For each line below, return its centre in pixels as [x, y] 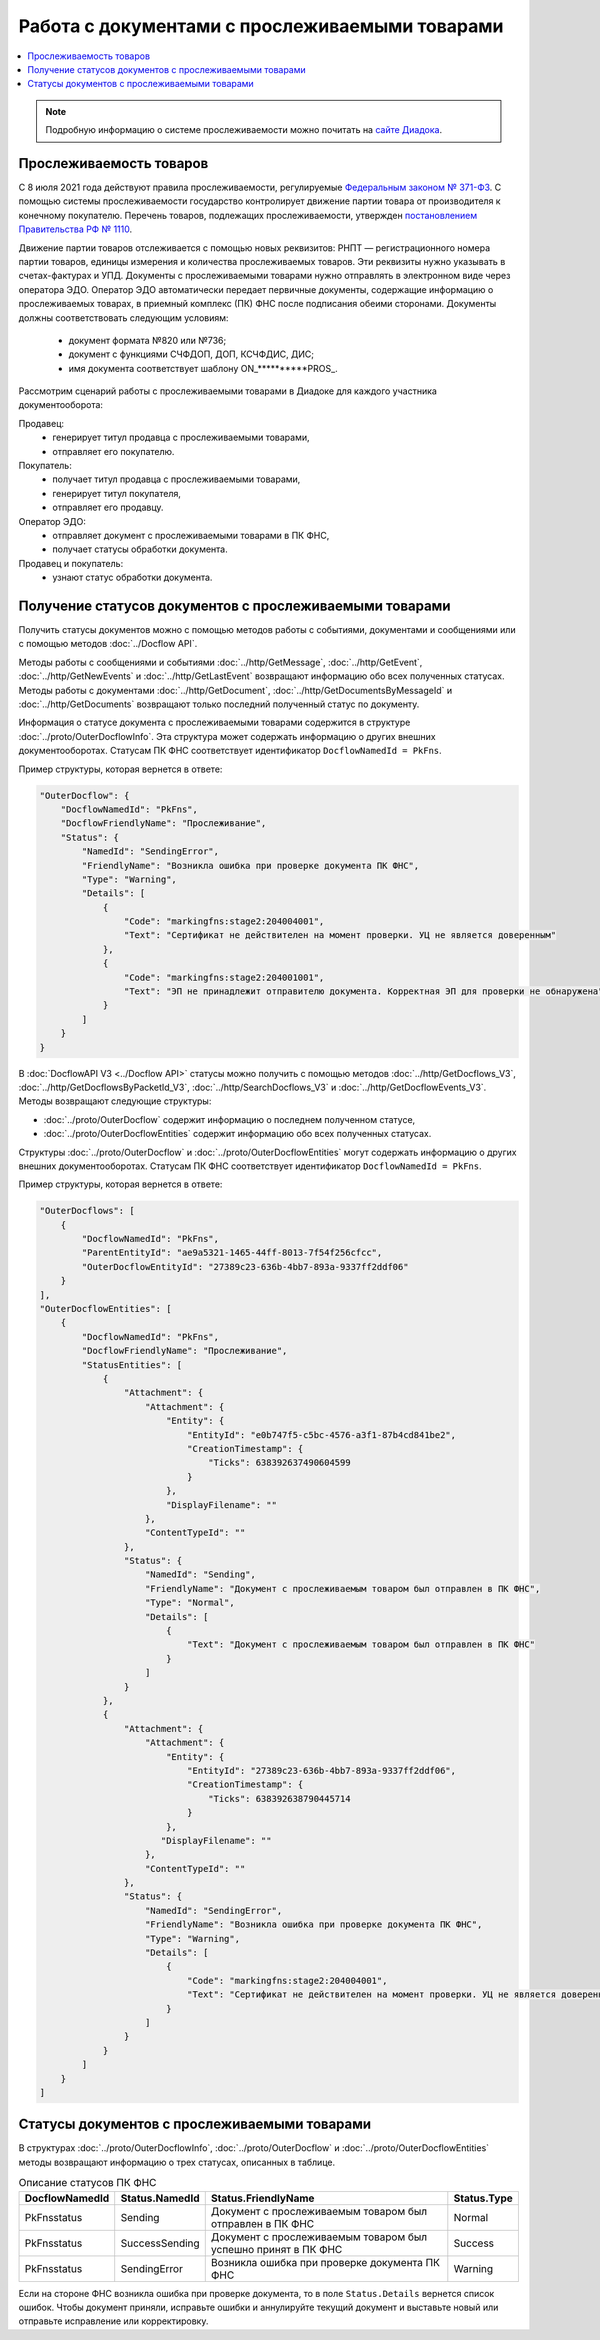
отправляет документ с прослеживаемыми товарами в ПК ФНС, [191, 535]
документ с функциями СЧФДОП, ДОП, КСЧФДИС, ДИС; [191, 354]
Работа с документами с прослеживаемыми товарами [261, 26]
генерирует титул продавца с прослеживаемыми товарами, [181, 437]
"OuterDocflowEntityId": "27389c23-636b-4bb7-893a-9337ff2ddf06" [245, 1266]
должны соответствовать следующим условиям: [123, 317]
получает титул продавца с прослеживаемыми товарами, [176, 479]
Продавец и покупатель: [71, 563]
